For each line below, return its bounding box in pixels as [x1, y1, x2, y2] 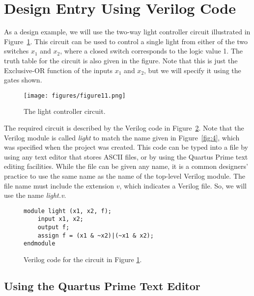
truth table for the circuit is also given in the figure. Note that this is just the [4, 55, 238, 65]
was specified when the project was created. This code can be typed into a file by [4, 142, 248, 152]
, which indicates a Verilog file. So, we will [119, 180, 247, 190]
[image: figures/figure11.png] [24, 92, 126, 99]
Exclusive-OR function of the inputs [4, 65, 113, 75]
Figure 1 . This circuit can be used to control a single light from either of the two [4, 36, 248, 46]
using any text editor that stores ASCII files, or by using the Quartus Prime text [4, 151, 248, 161]
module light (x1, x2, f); [24, 207, 112, 215]
